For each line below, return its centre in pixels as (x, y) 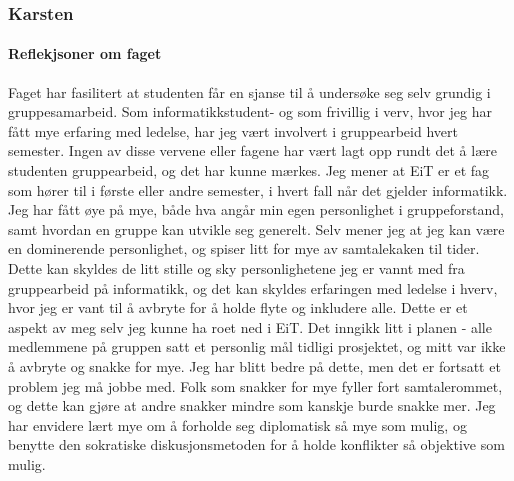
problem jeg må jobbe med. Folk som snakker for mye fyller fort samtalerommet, (255, 385)
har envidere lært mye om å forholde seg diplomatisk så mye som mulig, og (237, 424)
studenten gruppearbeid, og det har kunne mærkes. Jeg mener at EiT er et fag (249, 170)
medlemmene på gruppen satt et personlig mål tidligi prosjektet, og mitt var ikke (257, 346)
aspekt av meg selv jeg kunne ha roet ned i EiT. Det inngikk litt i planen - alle (250, 326)
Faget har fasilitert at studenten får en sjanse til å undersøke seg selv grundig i (249, 91)
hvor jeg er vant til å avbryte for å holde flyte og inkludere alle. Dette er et (238, 307)
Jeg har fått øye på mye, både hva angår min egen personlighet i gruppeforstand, (256, 209)
